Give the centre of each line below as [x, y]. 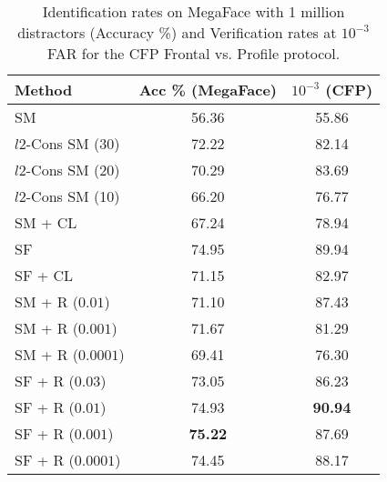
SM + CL [46, 222]
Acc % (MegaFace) [208, 90]
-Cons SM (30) [73, 143]
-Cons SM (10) [73, 196]
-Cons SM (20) [73, 170]
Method [44, 90]
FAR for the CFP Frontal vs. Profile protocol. [193, 53]
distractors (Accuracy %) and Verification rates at [177, 32]
